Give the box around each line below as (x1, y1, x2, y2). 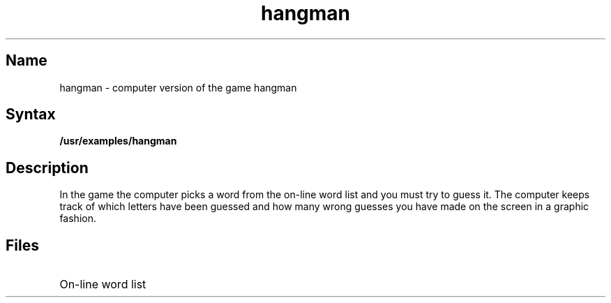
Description (6, 158, 89, 177)
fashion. (59, 212, 96, 225)
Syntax (6, 105, 56, 124)
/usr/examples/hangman (59, 135, 177, 147)
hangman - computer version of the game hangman (59, 81, 297, 94)
